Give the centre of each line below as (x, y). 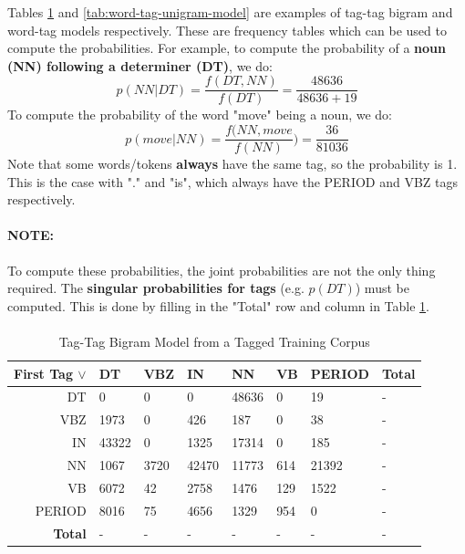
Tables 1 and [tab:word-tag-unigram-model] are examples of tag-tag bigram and (230, 12)
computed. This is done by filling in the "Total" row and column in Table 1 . (218, 305)
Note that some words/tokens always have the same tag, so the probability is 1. (232, 164)
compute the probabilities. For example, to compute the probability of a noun (227, 48)
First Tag (43, 373)
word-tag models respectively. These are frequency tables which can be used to (227, 30)
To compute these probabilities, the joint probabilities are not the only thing (222, 270)
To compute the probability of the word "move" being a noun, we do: (200, 115)
